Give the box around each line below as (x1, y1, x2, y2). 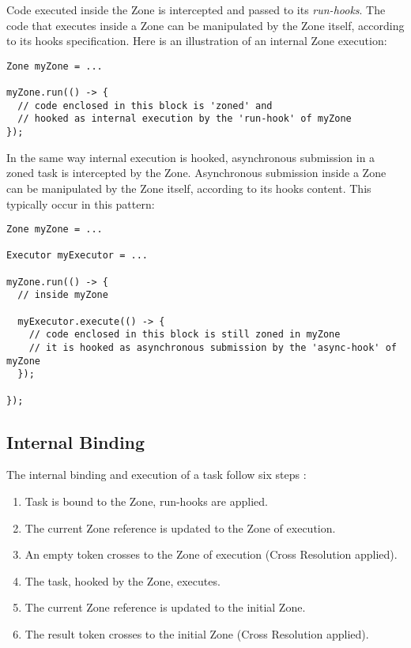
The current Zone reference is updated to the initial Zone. (25, 599, 306, 616)
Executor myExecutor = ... (6, 250, 148, 262)
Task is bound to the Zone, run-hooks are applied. (25, 493, 268, 510)
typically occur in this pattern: (6, 195, 155, 212)
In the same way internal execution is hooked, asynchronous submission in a (6, 149, 375, 165)
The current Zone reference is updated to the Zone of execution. (25, 519, 336, 536)
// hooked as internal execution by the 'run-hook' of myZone (17, 113, 352, 125)
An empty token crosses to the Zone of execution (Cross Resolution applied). (25, 546, 398, 563)
